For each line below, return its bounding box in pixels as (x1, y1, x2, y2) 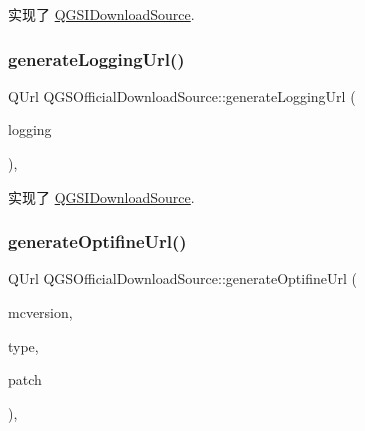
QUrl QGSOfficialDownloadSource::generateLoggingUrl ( (8, 85, 356, 106)
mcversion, (8, 302, 73, 322)
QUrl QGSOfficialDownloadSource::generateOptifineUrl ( (8, 268, 357, 289)
